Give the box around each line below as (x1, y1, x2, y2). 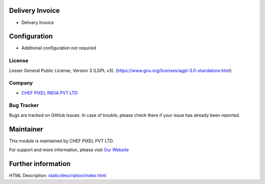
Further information (9, 160, 71, 168)
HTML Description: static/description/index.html (9, 173, 106, 179)
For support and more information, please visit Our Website (9, 147, 129, 153)
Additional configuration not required (21, 45, 96, 51)
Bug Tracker (9, 102, 39, 109)
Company (9, 80, 33, 87)
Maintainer (9, 125, 44, 133)
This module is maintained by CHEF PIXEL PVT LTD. (9, 138, 114, 144)
